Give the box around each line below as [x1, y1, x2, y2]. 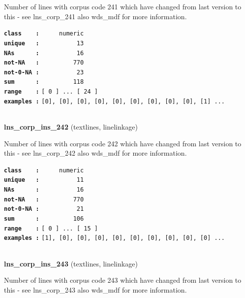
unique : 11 [4, 176, 84, 184]
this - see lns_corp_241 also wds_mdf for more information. [4, 11, 187, 21]
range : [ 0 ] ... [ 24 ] [4, 88, 98, 96]
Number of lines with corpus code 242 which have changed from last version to [4, 138, 242, 148]
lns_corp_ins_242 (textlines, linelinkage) [4, 122, 138, 132]
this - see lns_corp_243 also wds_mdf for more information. [4, 284, 187, 295]
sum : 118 [4, 78, 84, 86]
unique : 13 [4, 39, 84, 47]
